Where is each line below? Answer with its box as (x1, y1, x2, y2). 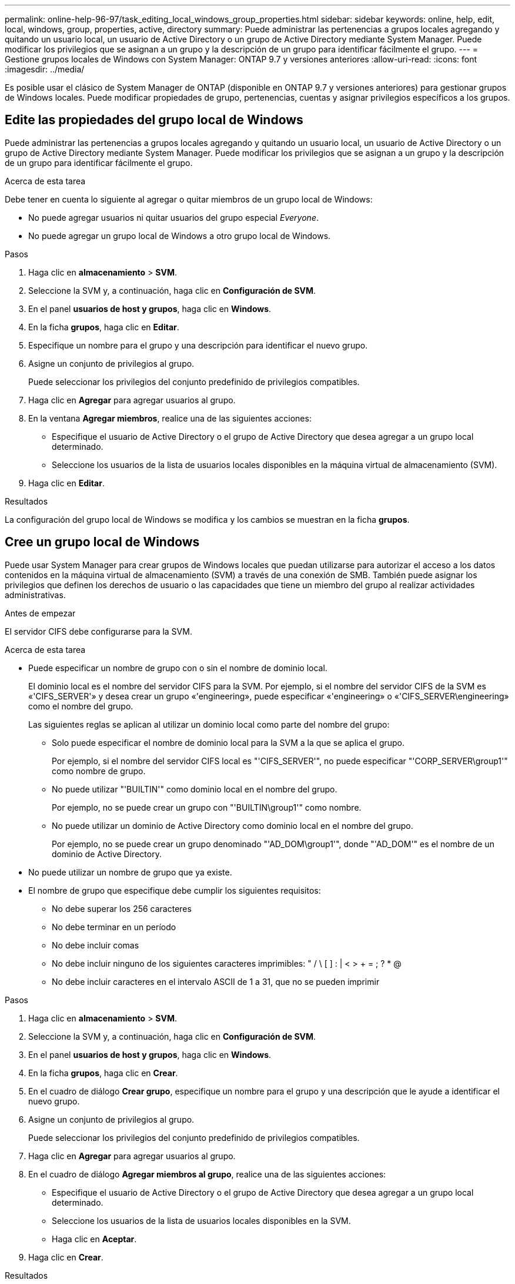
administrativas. (5, 589, 66, 600)
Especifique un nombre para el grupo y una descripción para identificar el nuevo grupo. (28, 340, 368, 350)
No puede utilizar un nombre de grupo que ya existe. (28, 867, 232, 877)
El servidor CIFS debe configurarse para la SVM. (5, 626, 192, 636)
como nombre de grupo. (52, 765, 146, 776)
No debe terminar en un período (52, 921, 176, 932)
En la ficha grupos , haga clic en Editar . (28, 321, 179, 332)
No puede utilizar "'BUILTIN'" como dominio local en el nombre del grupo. (52, 784, 337, 794)
